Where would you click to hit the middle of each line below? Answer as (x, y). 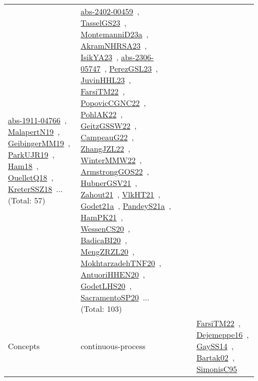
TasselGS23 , (103, 23)
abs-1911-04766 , (37, 120)
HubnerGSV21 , (109, 183)
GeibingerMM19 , (39, 143)
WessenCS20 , (105, 229)
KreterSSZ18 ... (35, 189)
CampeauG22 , (107, 137)
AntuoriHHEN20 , (113, 274)
